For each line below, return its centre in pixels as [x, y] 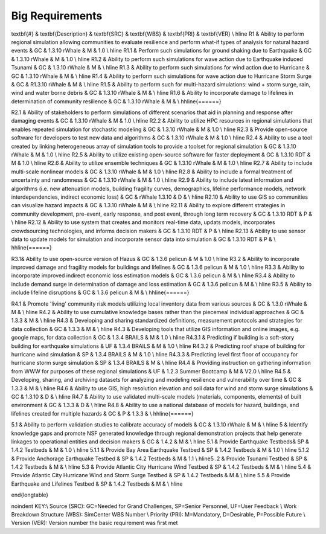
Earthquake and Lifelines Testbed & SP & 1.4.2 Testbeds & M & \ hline [97, 484]
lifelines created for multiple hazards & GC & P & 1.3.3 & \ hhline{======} [103, 413]
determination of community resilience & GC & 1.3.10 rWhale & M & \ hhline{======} [116, 101]
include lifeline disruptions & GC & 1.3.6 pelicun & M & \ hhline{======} [100, 292]
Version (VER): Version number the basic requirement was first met [94, 523]
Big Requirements [57, 16]
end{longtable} [30, 495]
